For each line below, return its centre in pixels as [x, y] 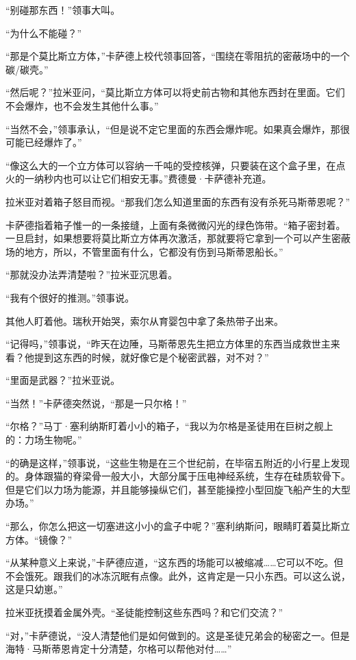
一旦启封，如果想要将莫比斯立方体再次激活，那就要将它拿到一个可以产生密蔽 [178, 238]
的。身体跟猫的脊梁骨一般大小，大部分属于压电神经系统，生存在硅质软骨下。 [178, 476]
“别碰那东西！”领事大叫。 [63, 10]
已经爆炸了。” [53, 142]
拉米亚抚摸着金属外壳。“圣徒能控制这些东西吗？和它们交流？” [144, 612]
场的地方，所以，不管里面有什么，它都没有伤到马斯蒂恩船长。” [144, 251]
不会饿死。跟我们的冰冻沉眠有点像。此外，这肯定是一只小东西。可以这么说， [178, 575]
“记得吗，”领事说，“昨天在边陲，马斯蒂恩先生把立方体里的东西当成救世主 [168, 344]
